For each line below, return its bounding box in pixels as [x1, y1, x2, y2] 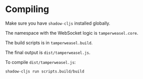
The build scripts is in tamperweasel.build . [5, 39, 93, 46]
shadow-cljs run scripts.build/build [5, 69, 85, 74]
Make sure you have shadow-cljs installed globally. [5, 20, 111, 26]
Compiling [5, 4, 49, 15]
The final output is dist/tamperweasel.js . [5, 49, 91, 55]
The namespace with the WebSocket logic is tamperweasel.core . [5, 30, 138, 36]
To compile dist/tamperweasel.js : [5, 59, 76, 65]
